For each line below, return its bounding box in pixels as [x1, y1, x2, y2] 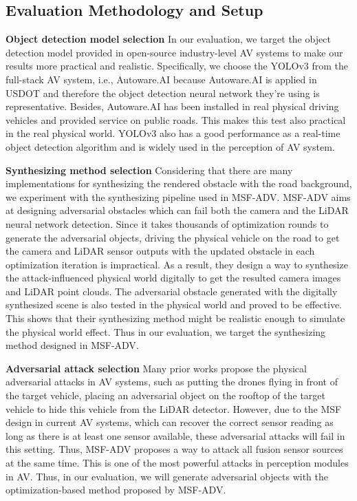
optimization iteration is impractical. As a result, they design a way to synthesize [6, 257, 348, 271]
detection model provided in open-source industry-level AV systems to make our [6, 45, 343, 59]
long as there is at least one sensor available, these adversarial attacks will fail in [6, 428, 345, 443]
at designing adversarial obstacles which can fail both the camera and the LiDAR [6, 203, 349, 217]
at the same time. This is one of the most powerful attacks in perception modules [6, 456, 349, 470]
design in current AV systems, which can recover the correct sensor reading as [6, 415, 334, 429]
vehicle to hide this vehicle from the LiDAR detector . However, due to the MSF [6, 401, 342, 416]
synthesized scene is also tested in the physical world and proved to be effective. [6, 297, 342, 312]
